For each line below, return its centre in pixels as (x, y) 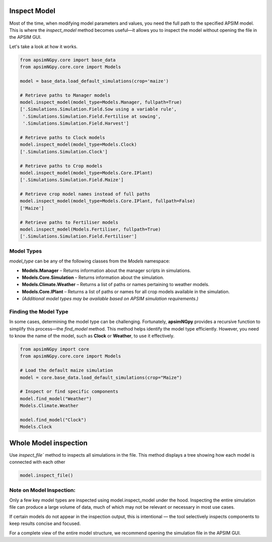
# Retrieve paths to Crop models (61, 166)
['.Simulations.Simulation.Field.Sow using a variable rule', (98, 109)
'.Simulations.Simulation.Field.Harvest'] (76, 123)
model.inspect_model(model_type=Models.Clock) (78, 145)
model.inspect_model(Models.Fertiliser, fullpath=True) (90, 229)
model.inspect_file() (47, 475)
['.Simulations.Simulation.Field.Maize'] (72, 180)
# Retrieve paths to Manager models (65, 95)
